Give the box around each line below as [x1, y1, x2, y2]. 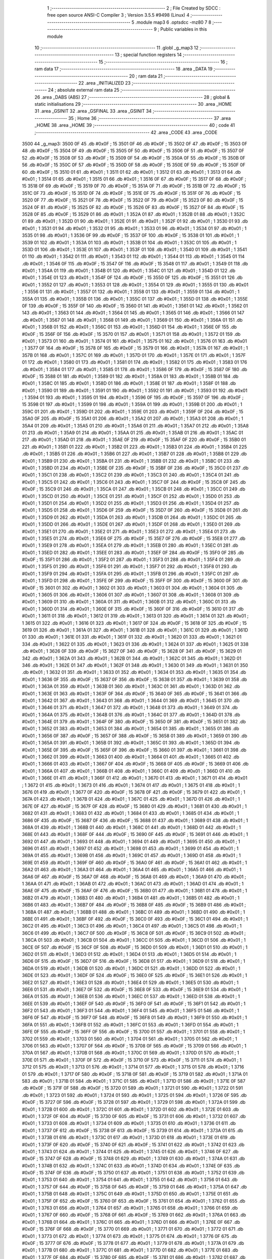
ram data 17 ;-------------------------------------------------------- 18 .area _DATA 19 [34, 66, 213, 72]
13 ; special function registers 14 [115, 52, 182, 58]
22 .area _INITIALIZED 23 [78, 80, 131, 86]
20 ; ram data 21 [129, 73, 163, 79]
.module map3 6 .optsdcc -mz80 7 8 [135, 19, 212, 25]
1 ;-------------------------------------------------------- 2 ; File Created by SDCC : [47, 5, 221, 11]
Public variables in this [160, 26, 208, 32]
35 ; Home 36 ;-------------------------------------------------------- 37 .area [68, 115, 231, 121]
